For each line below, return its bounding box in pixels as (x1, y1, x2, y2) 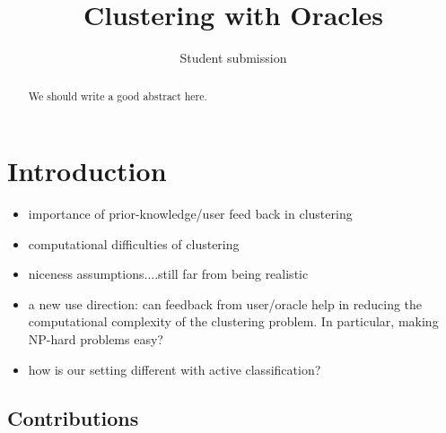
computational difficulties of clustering (28, 234, 240, 253)
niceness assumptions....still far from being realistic (28, 264, 309, 283)
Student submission (179, 48, 287, 67)
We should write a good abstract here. (28, 88, 207, 103)
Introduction (7, 152, 167, 189)
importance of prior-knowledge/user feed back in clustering (28, 204, 353, 223)
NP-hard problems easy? (28, 330, 163, 349)
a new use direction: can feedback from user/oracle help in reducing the (28, 294, 423, 313)
